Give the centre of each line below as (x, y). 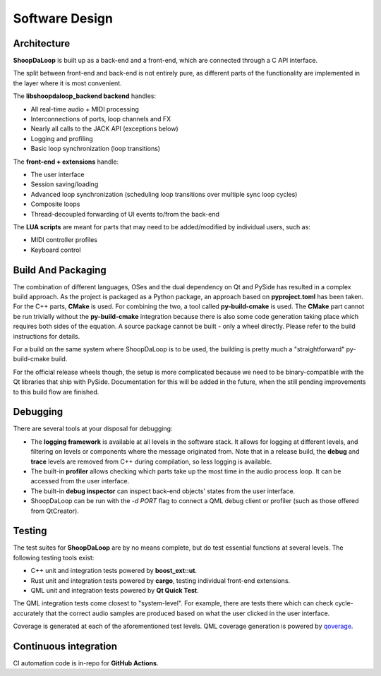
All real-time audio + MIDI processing (85, 109)
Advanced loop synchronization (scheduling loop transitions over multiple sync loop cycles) (164, 194)
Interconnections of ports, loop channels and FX (101, 119)
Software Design (63, 18)
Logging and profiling (62, 138)
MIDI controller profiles (64, 240)
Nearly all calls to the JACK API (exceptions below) (105, 129)
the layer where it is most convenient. (68, 83)
